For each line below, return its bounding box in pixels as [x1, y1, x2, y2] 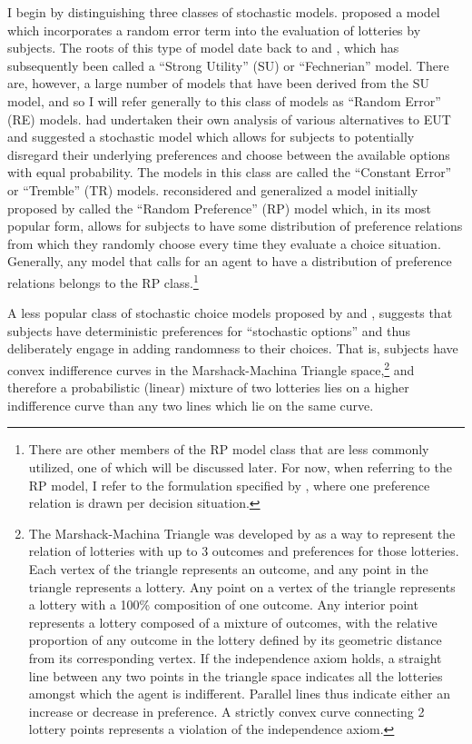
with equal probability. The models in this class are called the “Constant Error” [7, 163, 452, 182]
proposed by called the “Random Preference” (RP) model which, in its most [7, 198, 432, 217]
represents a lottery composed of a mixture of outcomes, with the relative [28, 612, 438, 631]
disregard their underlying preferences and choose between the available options [7, 144, 450, 164]
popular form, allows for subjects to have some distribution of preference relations [7, 216, 463, 235]
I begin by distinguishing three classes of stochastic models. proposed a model [7, 3, 440, 21]
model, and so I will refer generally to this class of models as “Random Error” [7, 91, 441, 110]
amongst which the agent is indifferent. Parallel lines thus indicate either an [28, 684, 450, 703]
